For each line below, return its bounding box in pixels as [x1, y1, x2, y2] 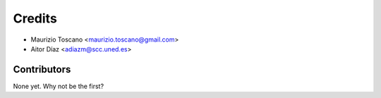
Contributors [13, 63, 71, 75]
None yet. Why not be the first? [13, 82, 104, 90]
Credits [13, 11, 58, 26]
